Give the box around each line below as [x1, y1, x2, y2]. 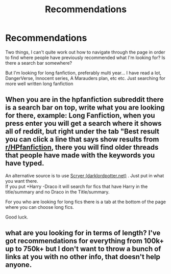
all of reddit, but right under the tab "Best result [5, 127, 160, 136]
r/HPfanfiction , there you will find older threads [5, 143, 159, 152]
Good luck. [5, 214, 29, 220]
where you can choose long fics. [5, 204, 74, 210]
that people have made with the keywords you [5, 151, 155, 160]
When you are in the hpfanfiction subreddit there [5, 95, 164, 104]
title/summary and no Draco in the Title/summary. [5, 188, 110, 195]
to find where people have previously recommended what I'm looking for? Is [5, 54, 165, 61]
